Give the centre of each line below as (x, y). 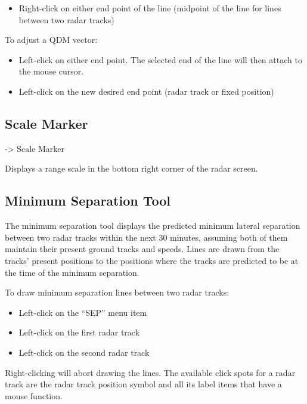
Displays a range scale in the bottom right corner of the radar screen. (131, 168)
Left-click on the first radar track (79, 332)
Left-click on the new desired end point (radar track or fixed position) (146, 91)
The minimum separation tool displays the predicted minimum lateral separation (153, 226)
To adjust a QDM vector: (51, 40)
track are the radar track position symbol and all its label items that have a (143, 384)
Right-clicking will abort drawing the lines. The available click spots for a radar (150, 372)
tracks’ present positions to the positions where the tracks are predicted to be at (152, 260)
